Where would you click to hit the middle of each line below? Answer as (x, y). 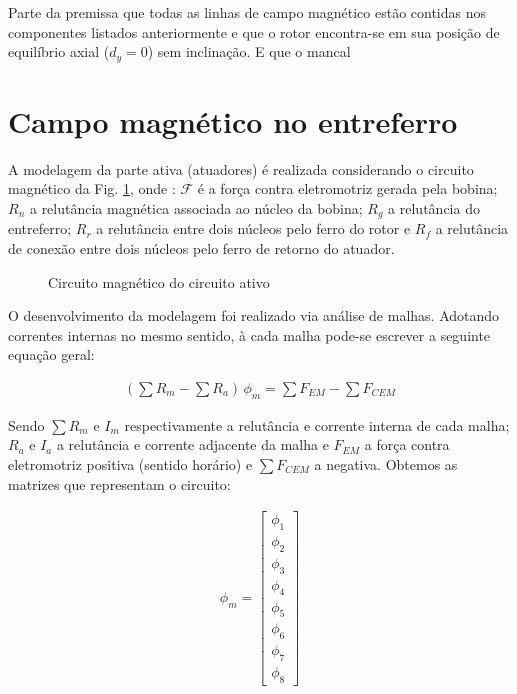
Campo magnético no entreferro (233, 120)
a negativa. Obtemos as (386, 463)
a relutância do (434, 207)
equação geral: (51, 354)
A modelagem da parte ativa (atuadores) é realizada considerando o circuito (241, 168)
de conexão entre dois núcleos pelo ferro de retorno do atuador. (201, 248)
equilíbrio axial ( (59, 51)
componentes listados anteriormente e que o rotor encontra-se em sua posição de (254, 31)
